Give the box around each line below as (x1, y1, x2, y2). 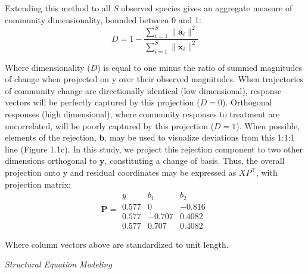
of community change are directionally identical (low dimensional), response (5, 84, 282, 96)
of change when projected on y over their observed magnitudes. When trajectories (5, 73, 303, 85)
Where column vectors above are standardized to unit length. (5, 238, 229, 250)
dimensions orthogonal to (5, 154, 97, 167)
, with (256, 166, 278, 178)
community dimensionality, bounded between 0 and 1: (5, 13, 201, 26)
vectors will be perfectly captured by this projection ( (5, 96, 200, 108)
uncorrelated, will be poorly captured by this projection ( (5, 119, 214, 132)
